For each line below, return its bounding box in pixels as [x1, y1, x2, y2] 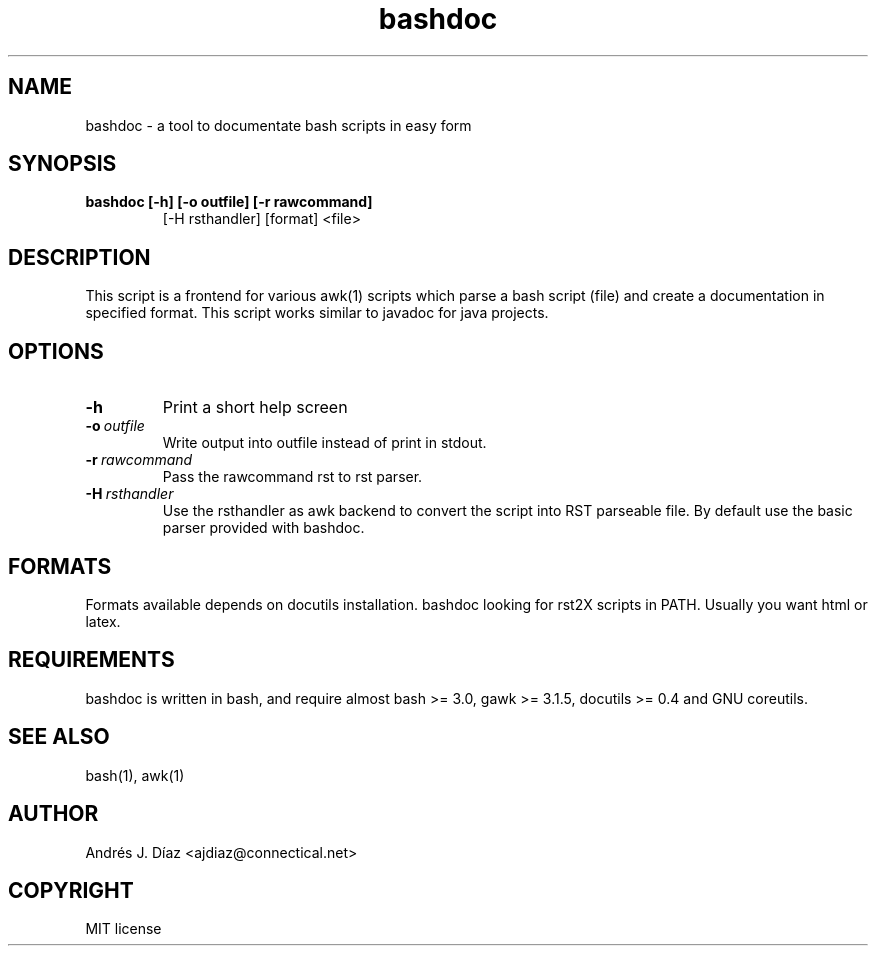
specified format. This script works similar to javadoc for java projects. [85, 304, 549, 322]
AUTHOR [8, 801, 99, 827]
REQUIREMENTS [8, 647, 175, 673]
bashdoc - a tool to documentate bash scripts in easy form [85, 116, 472, 134]
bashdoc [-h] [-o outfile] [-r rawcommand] [85, 193, 373, 211]
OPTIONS [8, 338, 104, 364]
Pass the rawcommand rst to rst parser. [162, 468, 423, 486]
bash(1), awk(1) [85, 766, 185, 784]
